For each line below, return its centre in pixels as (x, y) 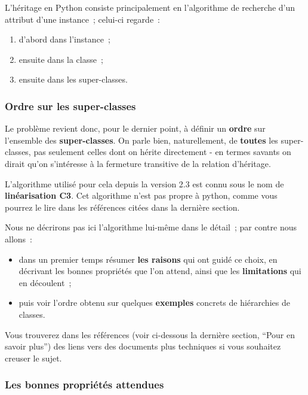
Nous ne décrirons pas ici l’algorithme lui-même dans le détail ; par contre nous (151, 227)
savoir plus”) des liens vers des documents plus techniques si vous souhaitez (143, 346)
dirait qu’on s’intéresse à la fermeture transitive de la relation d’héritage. (138, 163)
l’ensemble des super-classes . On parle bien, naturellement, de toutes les (141, 140)
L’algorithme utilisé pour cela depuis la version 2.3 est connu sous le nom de (144, 183)
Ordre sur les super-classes (70, 106)
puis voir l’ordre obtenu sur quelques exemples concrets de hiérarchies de (154, 303)
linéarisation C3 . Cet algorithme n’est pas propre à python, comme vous (141, 195)
